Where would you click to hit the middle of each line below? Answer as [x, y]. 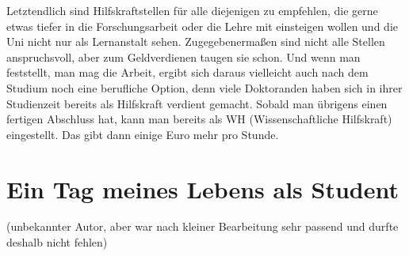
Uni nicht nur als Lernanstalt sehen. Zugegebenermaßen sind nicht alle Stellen [196, 41]
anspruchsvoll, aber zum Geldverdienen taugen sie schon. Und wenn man [183, 56]
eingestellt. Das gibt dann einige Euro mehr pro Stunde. [143, 134]
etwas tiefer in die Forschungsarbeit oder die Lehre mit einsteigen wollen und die [202, 26]
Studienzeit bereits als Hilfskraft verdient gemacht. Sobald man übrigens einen [197, 103]
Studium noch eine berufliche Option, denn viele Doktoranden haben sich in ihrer [204, 87]
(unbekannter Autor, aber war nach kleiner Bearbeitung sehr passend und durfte [203, 226]
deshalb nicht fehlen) [57, 242]
